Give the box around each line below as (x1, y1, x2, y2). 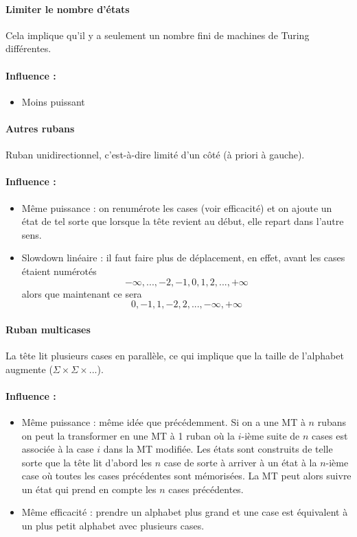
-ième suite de (241, 428, 300, 442)
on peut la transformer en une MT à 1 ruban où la (21, 428, 235, 442)
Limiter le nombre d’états (5, 1, 130, 16)
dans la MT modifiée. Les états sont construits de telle (103, 442, 333, 456)
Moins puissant (21, 94, 85, 108)
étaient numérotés (21, 263, 97, 278)
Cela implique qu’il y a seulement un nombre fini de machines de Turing (5, 27, 310, 42)
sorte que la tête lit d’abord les (21, 455, 152, 469)
